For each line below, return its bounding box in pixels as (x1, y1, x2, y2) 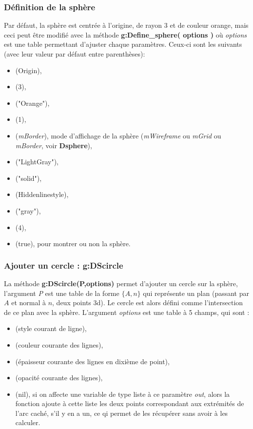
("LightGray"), (15, 156, 59, 167)
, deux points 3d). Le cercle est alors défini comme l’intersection (52, 297, 243, 308)
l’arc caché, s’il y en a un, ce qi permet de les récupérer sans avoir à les (15, 408, 228, 418)
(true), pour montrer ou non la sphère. (15, 238, 131, 249)
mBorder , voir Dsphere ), (15, 140, 92, 150)
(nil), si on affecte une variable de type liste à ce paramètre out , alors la (15, 389, 230, 399)
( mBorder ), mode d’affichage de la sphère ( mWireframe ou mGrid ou (15, 130, 221, 140)
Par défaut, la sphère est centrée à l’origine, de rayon (4, 20, 162, 30)
